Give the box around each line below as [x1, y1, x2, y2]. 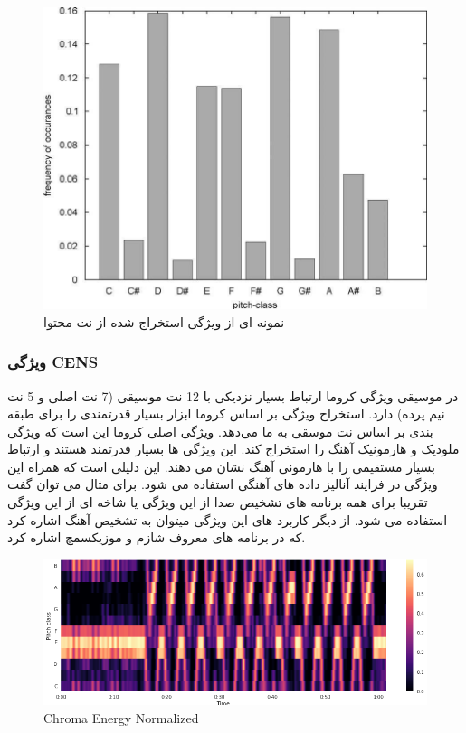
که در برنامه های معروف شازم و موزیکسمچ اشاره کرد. [7, 528, 306, 547]
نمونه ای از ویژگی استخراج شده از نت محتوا [43, 312, 285, 331]
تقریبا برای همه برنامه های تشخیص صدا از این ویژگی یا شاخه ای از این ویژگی [7, 493, 428, 512]
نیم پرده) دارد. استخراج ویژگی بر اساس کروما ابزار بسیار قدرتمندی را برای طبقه [7, 404, 445, 423]
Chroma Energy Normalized [43, 709, 199, 727]
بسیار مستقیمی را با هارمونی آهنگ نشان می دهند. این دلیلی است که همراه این [7, 456, 435, 475]
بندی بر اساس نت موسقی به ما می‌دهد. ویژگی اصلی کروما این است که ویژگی [7, 421, 433, 440]
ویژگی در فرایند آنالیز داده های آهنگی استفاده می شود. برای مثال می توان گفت [7, 475, 438, 493]
